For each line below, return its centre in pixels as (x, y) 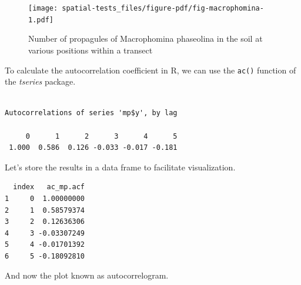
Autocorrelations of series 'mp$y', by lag (91, 113)
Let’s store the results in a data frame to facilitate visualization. (120, 167)
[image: (43, 8)
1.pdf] (41, 20)
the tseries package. (40, 81)
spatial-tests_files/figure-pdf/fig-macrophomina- (163, 8)
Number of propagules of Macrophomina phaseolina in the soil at (146, 38)
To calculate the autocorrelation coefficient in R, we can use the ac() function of (150, 70)
